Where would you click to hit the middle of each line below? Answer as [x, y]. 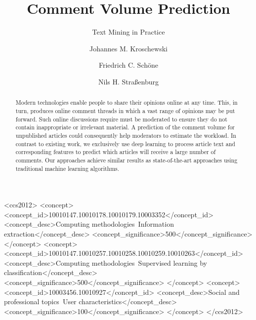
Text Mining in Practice [128, 32]
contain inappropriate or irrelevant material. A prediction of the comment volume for [125, 127]
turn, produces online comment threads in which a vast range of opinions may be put [125, 110]
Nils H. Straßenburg [128, 81]
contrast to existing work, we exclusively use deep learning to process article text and [125, 143]
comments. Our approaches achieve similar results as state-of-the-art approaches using [127, 160]
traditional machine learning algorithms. [67, 168]
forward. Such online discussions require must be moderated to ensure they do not [121, 119]
